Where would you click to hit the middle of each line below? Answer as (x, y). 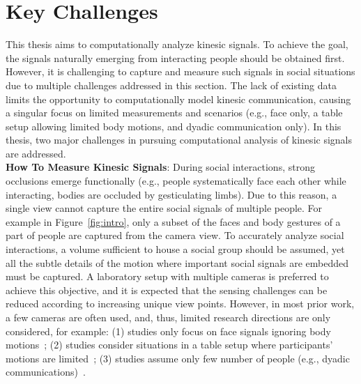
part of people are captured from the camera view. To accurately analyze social (175, 235)
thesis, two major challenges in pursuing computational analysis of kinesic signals (179, 140)
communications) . (46, 372)
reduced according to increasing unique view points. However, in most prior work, (180, 304)
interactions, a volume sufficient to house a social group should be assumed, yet (175, 249)
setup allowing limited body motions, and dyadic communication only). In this (174, 126)
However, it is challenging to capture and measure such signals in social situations (180, 71)
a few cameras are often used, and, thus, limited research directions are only (168, 317)
